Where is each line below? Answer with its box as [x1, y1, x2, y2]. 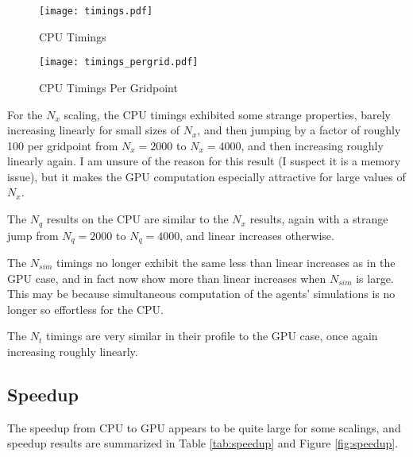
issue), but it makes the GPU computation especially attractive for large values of [7, 168, 406, 184]
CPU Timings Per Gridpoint [39, 79, 178, 95]
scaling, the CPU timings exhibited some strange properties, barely [64, 106, 391, 122]
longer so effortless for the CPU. [7, 300, 164, 317]
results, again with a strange [249, 211, 388, 227]
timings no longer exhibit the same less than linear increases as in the [56, 254, 396, 270]
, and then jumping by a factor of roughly [197, 122, 401, 138]
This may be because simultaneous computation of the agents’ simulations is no [7, 285, 396, 302]
